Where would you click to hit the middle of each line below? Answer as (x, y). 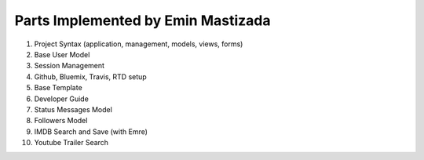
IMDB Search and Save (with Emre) (91, 131)
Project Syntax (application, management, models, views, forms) (139, 44)
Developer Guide (62, 99)
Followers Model (61, 121)
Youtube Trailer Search (71, 143)
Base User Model (62, 54)
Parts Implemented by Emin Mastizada (143, 20)
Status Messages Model (73, 109)
